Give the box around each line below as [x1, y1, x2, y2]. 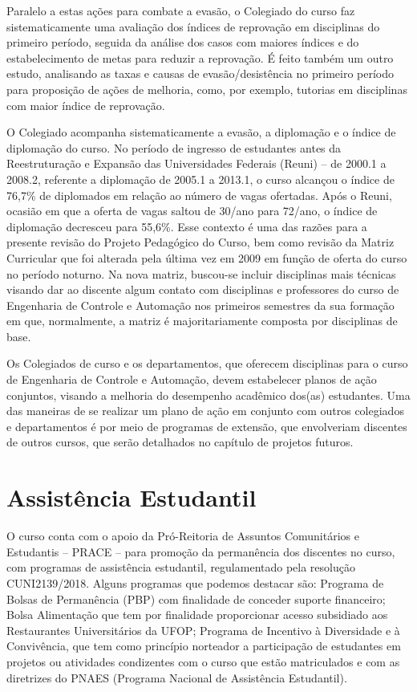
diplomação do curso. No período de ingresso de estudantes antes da [6, 139, 342, 156]
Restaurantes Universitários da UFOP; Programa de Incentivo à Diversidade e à [6, 621, 400, 638]
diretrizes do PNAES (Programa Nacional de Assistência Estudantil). [6, 669, 347, 686]
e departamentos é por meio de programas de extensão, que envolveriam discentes [6, 417, 407, 434]
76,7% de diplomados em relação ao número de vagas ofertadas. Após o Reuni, [6, 186, 392, 203]
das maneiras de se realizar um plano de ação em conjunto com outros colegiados [6, 402, 404, 419]
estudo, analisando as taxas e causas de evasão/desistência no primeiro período [6, 65, 394, 82]
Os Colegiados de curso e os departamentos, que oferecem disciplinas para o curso [6, 355, 408, 372]
